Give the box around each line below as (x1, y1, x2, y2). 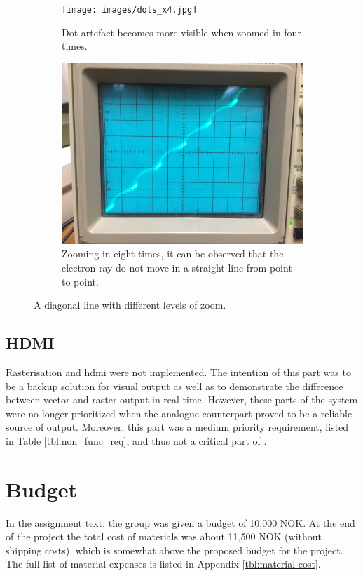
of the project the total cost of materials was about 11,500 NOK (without (6, 529, 322, 544)
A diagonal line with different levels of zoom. (34, 297, 226, 312)
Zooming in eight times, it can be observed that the (62, 246, 284, 261)
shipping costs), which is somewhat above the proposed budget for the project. (6, 542, 343, 557)
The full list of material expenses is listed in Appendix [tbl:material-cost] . (6, 556, 321, 571)
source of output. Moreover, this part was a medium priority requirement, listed (6, 420, 349, 434)
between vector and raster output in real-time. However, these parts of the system (6, 392, 358, 407)
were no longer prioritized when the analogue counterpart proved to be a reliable (6, 406, 352, 420)
